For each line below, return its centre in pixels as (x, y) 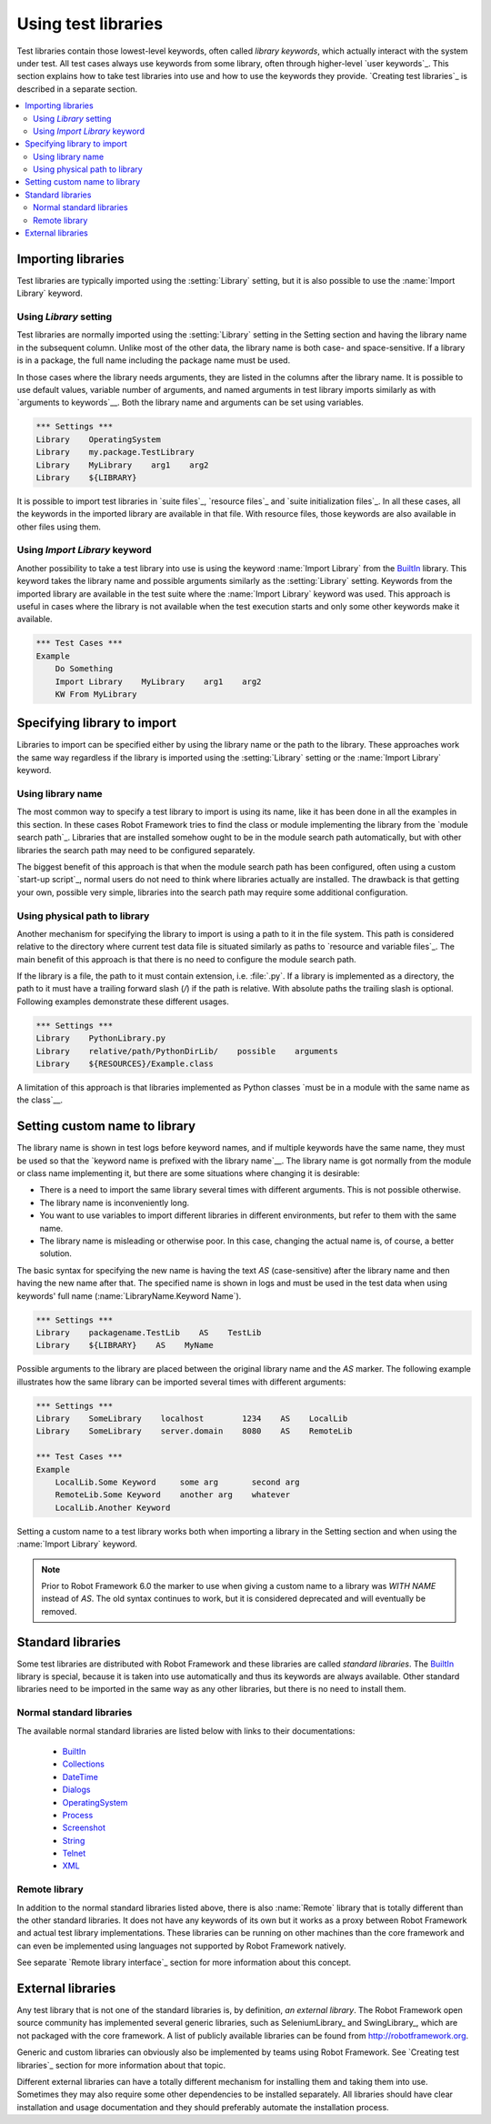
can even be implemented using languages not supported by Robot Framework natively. (181, 1946)
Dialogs (76, 1790)
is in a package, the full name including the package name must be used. (154, 360)
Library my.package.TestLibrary (115, 452)
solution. (56, 1253)
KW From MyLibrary (96, 694)
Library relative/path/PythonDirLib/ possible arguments (187, 1051)
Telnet (74, 1853)
